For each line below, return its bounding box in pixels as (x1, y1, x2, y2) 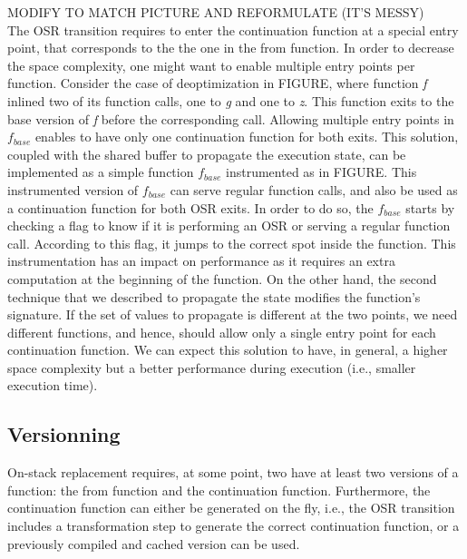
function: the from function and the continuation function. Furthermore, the (7, 480, 431, 499)
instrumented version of (7, 180, 139, 199)
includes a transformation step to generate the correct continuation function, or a (7, 516, 460, 535)
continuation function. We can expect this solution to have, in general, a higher (7, 340, 448, 359)
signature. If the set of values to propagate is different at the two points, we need (7, 305, 458, 324)
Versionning (7, 420, 121, 448)
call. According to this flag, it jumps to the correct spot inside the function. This (7, 233, 456, 252)
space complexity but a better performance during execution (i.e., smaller (7, 358, 416, 377)
